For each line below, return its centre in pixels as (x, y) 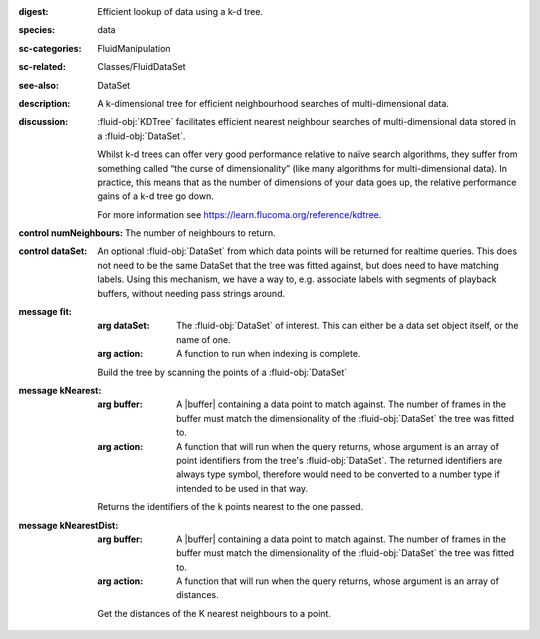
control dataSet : (53, 251)
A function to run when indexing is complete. (268, 354)
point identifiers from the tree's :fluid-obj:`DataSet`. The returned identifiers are (339, 460)
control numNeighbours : (71, 233)
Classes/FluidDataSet (141, 67)
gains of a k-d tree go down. (156, 196)
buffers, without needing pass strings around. (191, 293)
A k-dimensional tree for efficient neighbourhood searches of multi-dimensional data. (273, 103)
